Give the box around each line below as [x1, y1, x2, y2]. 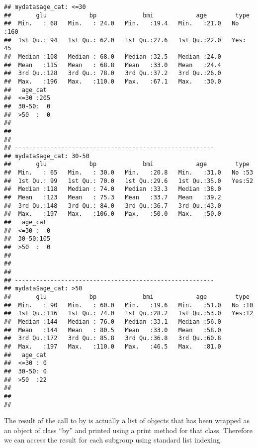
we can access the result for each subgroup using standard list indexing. [4, 435, 222, 445]
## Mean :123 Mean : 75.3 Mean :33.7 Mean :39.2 [4, 194, 221, 201]
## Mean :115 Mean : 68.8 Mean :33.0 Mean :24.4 [4, 61, 221, 69]
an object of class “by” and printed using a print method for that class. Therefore [4, 425, 253, 435]
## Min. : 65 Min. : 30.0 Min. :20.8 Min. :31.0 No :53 [4, 169, 254, 177]
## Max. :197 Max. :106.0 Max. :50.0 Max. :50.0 [4, 210, 221, 218]
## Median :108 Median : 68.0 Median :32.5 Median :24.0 [4, 53, 221, 60]
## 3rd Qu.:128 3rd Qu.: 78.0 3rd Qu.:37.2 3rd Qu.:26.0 [4, 70, 221, 77]
